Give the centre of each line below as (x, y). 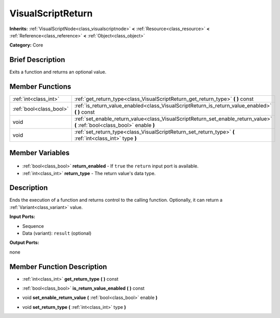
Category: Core (26, 45)
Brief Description (37, 60)
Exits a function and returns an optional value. (58, 72)
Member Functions (40, 87)
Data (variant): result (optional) (57, 234)
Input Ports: (22, 217)
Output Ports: (24, 243)
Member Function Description (58, 267)
